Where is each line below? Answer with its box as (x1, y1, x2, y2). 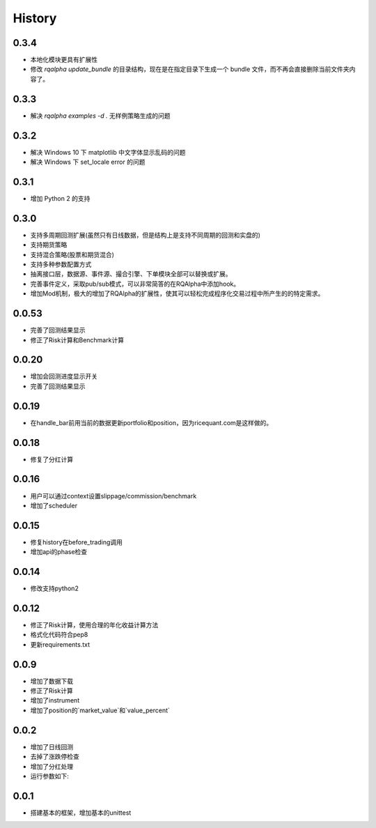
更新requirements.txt (30, 640, 91, 648)
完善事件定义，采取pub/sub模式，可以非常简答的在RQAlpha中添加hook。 (30, 279, 240, 288)
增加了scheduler (30, 501, 78, 509)
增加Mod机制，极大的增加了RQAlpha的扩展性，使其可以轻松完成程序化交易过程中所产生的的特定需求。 (30, 289, 324, 298)
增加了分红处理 (30, 762, 73, 770)
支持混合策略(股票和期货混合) (30, 250, 115, 259)
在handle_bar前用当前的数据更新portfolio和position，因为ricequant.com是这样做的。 (30, 418, 273, 427)
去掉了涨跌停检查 (30, 753, 79, 761)
